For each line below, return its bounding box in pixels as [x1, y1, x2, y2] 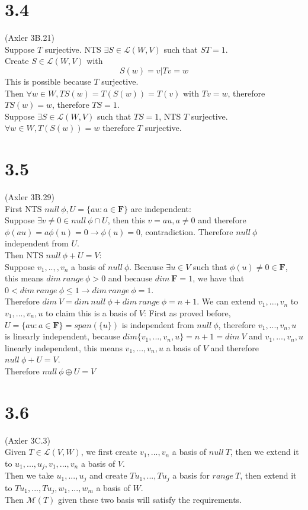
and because [108, 272, 153, 284]
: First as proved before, [144, 306, 231, 319]
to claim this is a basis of [46, 306, 137, 319]
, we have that [192, 272, 245, 284]
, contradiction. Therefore [140, 225, 233, 238]
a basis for [172, 469, 210, 482]
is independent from [121, 318, 194, 331]
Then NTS [5, 248, 43, 261]
